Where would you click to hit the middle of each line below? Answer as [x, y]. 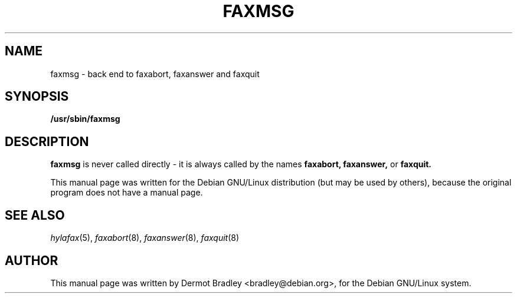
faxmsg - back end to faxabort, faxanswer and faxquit [155, 74]
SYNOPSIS [37, 97]
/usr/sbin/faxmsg [85, 119]
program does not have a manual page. [127, 193]
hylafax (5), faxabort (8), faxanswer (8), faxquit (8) [145, 238]
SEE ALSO [35, 215]
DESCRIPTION [47, 141]
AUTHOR [32, 260]
